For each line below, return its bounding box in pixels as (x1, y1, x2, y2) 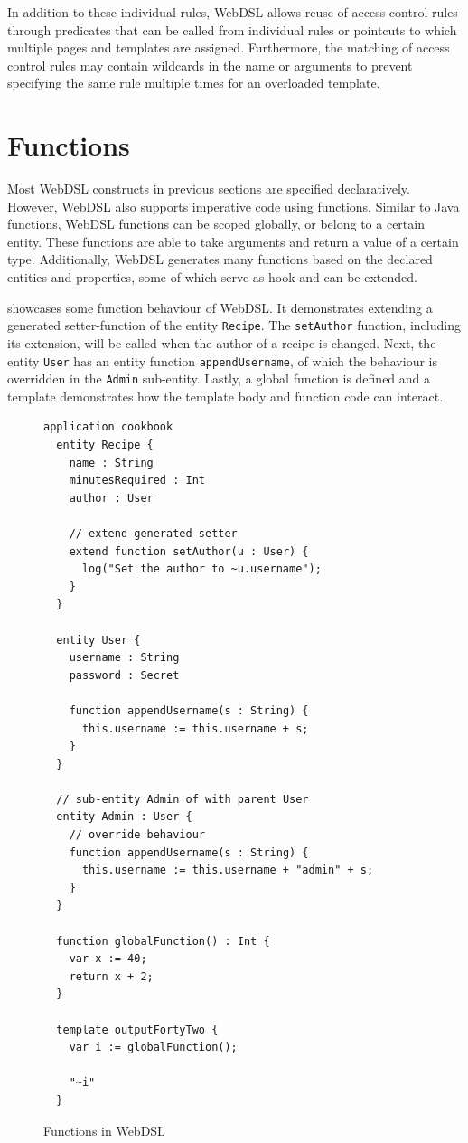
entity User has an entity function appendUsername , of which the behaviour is (7, 351, 437, 370)
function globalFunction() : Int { (56, 934, 270, 948)
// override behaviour (69, 828, 205, 842)
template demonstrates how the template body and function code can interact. (7, 386, 444, 405)
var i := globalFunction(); (69, 1041, 238, 1054)
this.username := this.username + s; (81, 722, 309, 735)
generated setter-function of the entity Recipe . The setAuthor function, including (7, 316, 461, 335)
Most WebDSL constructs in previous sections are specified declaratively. (7, 179, 410, 198)
